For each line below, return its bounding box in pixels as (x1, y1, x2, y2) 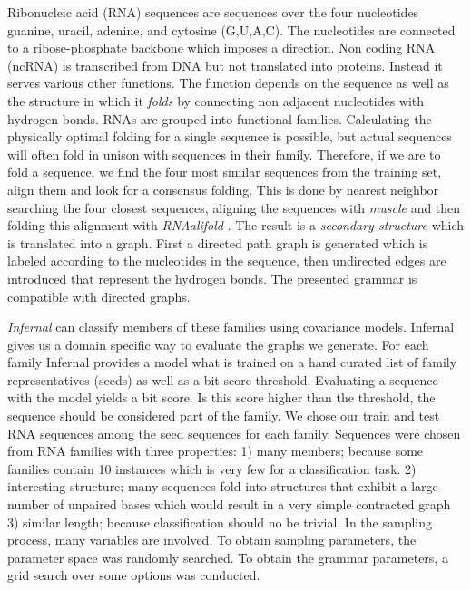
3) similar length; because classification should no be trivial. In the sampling (7, 512, 433, 531)
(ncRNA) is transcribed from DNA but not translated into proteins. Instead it (7, 55, 443, 74)
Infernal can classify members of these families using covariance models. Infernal (7, 317, 455, 336)
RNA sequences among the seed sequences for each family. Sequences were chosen (7, 423, 461, 442)
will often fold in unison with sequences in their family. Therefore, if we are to (7, 144, 441, 163)
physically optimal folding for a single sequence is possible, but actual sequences (7, 127, 452, 146)
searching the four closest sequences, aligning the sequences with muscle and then (7, 198, 461, 217)
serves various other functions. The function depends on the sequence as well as (7, 73, 449, 92)
